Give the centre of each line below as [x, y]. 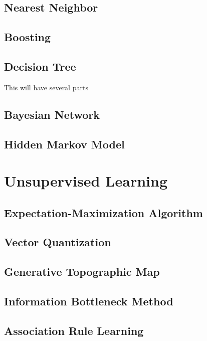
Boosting [28, 37]
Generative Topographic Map [82, 272]
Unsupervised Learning [86, 181]
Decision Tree [40, 66]
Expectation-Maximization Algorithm [103, 212]
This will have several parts [46, 87]
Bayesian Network [52, 114]
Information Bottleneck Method [89, 301]
